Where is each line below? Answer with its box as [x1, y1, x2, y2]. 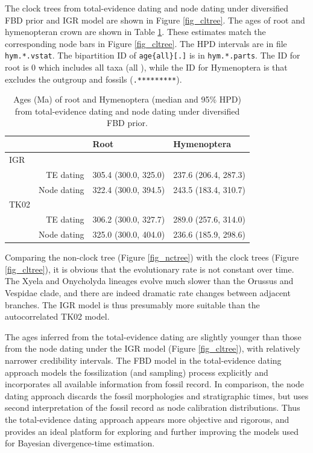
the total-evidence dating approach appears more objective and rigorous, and [5, 413, 289, 425]
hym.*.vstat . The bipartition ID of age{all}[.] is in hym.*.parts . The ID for [5, 49, 300, 62]
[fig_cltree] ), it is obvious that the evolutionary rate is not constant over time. [5, 262, 294, 275]
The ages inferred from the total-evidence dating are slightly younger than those [5, 330, 302, 343]
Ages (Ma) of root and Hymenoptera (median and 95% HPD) [13, 93, 241, 106]
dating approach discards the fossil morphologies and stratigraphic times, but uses [5, 389, 309, 402]
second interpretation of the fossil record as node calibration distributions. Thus [5, 401, 300, 414]
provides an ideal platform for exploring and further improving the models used [5, 425, 299, 437]
